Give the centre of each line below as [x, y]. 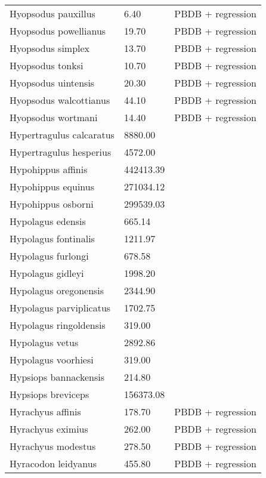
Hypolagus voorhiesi [52, 360]
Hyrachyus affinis [45, 411]
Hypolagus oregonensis [57, 290]
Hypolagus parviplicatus [60, 308]
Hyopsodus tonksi [47, 65]
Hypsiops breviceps [50, 394]
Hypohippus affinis [49, 169]
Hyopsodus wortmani [54, 117]
